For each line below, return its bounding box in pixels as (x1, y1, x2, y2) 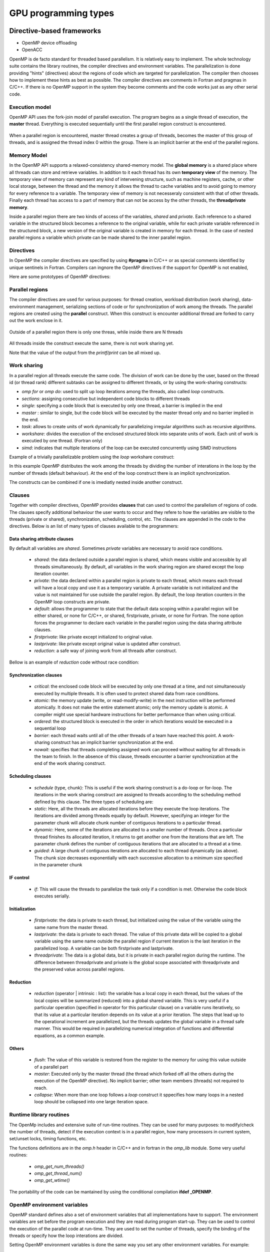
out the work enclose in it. (9, 318, 63, 324)
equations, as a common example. (34, 1032, 105, 1039)
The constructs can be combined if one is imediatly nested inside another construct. (9, 479, 183, 485)
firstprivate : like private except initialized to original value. (34, 634, 153, 640)
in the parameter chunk (34, 862, 82, 868)
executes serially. (34, 893, 70, 899)
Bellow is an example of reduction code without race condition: (9, 659, 139, 665)
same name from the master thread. (34, 924, 108, 930)
